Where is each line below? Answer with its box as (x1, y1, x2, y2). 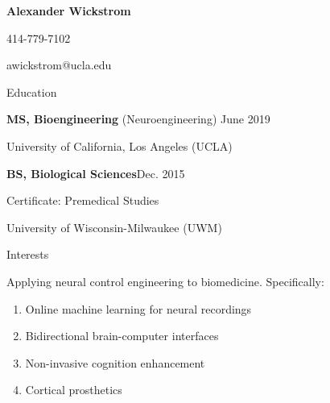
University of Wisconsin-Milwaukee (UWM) (6, 218, 222, 235)
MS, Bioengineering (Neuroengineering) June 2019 (6, 110, 270, 127)
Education (6, 83, 57, 100)
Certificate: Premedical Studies (6, 192, 159, 209)
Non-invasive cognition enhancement (25, 354, 205, 371)
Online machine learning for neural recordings (25, 300, 252, 317)
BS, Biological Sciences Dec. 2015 (6, 164, 185, 181)
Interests (6, 246, 49, 263)
